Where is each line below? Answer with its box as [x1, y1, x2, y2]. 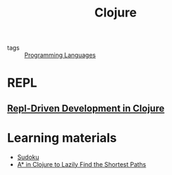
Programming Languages [24, 51, 96, 59]
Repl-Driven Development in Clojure [7, 102, 165, 114]
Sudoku [17, 153, 39, 161]
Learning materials [7, 130, 117, 145]
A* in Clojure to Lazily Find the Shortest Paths [17, 160, 147, 168]
